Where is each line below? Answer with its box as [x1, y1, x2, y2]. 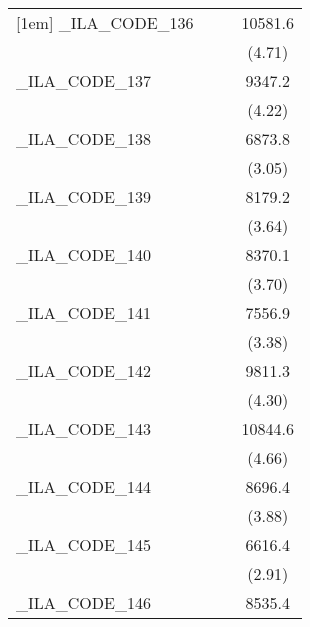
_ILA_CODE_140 [16, 243, 151, 266]
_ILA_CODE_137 [16, 69, 151, 92]
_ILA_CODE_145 [16, 533, 151, 556]
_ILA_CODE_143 [16, 417, 151, 440]
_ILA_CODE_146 [16, 591, 151, 614]
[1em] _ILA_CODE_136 [16, 11, 194, 34]
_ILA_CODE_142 [16, 359, 151, 382]
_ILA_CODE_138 [16, 127, 151, 150]
